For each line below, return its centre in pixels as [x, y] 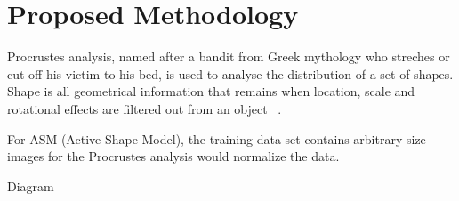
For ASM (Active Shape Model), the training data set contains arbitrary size [217, 138]
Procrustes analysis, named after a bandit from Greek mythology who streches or [229, 56]
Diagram [31, 185]
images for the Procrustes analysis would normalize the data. [173, 156]
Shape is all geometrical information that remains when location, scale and [211, 91]
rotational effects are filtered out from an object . [145, 108]
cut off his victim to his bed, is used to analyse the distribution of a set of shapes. [230, 73]
